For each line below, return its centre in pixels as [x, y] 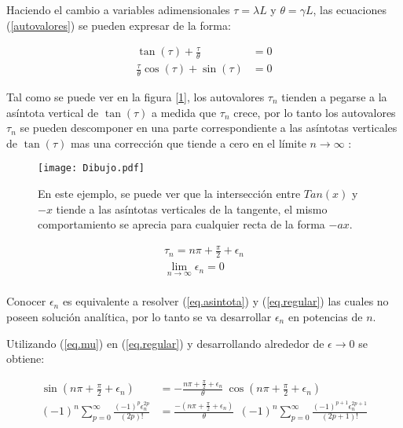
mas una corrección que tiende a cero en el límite [188, 143]
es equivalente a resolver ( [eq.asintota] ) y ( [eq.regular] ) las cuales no [225, 301]
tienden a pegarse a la [334, 96]
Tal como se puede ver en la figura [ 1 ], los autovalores [136, 96]
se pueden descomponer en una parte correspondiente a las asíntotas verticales [209, 128]
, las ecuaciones [350, 9]
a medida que [184, 112]
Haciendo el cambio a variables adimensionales [118, 9]
